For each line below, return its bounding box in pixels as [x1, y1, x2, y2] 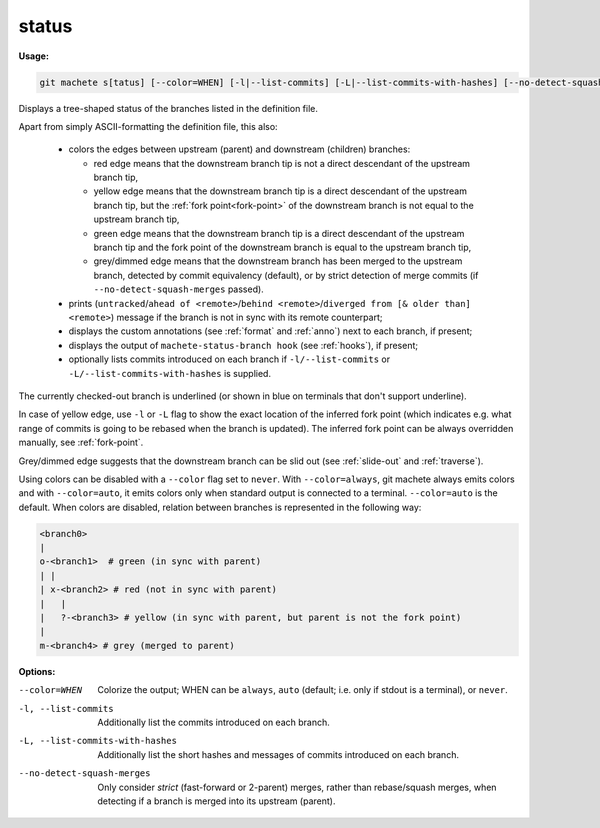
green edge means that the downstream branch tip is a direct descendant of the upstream [93, 227, 465, 239]
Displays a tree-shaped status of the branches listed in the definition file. [18, 102, 319, 114]
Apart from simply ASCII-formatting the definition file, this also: [18, 120, 279, 132]
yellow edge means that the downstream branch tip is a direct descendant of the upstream [93, 185, 467, 197]
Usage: [18, 50, 50, 62]
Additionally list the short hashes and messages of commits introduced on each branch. [97, 748, 460, 760]
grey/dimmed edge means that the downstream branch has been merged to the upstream [93, 255, 463, 267]
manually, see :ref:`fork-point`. [18, 436, 144, 449]
